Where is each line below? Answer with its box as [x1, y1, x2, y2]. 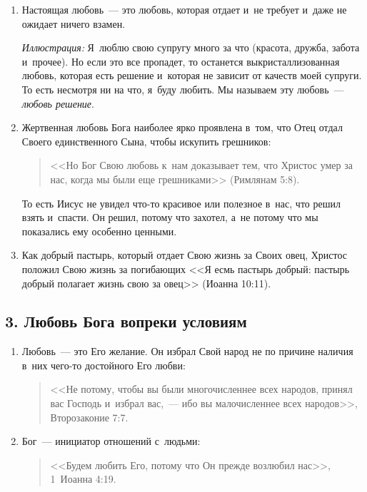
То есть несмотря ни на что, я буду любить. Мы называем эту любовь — [21, 81, 344, 96]
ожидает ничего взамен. [21, 16, 126, 31]
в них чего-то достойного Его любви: [21, 357, 186, 372]
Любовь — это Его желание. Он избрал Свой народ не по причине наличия [21, 344, 353, 359]
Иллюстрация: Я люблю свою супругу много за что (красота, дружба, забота [21, 40, 360, 55]
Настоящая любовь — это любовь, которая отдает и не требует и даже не [21, 2, 347, 16]
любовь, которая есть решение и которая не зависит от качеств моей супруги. [21, 68, 362, 83]
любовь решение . [21, 96, 94, 111]
